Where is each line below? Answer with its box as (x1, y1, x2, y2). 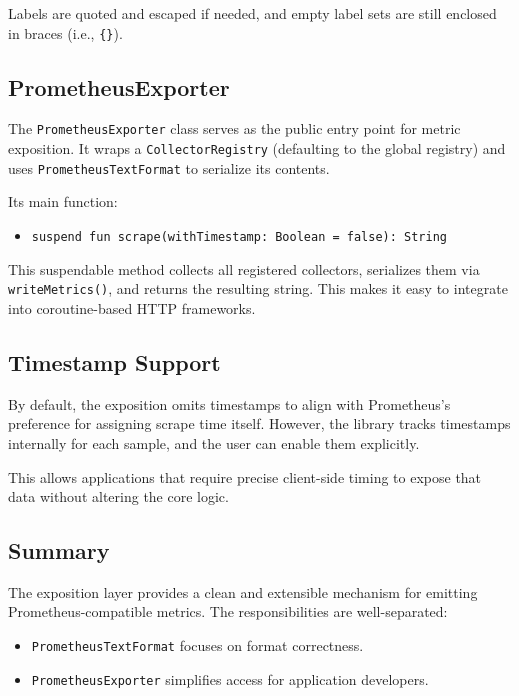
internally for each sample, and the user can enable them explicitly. (8, 432, 420, 453)
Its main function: (8, 191, 118, 212)
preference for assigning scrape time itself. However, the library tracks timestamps (8, 413, 511, 434)
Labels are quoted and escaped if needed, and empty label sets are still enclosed (8, 3, 497, 23)
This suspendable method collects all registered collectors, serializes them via (8, 258, 480, 279)
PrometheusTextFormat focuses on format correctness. (31, 635, 364, 656)
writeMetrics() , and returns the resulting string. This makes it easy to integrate (8, 278, 508, 299)
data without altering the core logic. (8, 486, 229, 507)
